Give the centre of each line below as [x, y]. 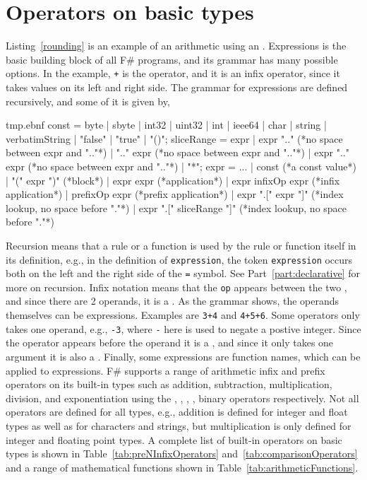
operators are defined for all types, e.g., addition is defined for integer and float [177, 412]
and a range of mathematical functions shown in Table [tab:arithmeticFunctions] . [182, 467]
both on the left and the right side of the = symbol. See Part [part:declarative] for [183, 273]
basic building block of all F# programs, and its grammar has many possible [172, 59]
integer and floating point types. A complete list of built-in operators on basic [174, 439]
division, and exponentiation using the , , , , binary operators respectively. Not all [182, 398]
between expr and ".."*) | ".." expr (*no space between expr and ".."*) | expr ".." [178, 152]
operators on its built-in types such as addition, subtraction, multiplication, [169, 384]
